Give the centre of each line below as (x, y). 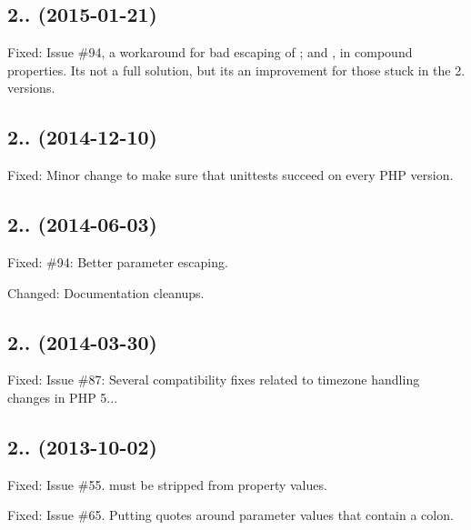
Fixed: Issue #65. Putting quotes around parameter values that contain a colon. (230, 515)
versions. (31, 88)
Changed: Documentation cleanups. (106, 292)
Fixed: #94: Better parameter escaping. (118, 261)
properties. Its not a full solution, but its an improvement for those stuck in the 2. (236, 70)
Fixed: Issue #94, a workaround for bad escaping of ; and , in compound (210, 52)
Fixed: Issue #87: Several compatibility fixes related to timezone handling (214, 380)
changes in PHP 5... (63, 397)
